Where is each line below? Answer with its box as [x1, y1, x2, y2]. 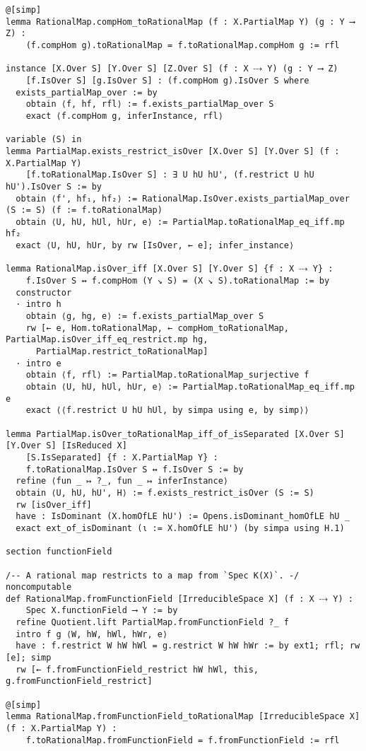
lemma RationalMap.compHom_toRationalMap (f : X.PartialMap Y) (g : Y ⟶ [6, 16, 355, 27]
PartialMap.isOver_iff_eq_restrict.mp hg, [6, 334, 208, 345]
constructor [16, 287, 72, 298]
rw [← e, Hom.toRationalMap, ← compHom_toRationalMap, [25, 322, 289, 333]
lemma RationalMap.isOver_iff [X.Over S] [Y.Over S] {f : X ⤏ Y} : [6, 264, 333, 274]
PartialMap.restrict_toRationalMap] [35, 347, 208, 357]
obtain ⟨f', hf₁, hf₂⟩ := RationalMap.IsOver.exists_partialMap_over [16, 193, 350, 204]
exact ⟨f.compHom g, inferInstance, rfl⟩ [25, 110, 223, 121]
